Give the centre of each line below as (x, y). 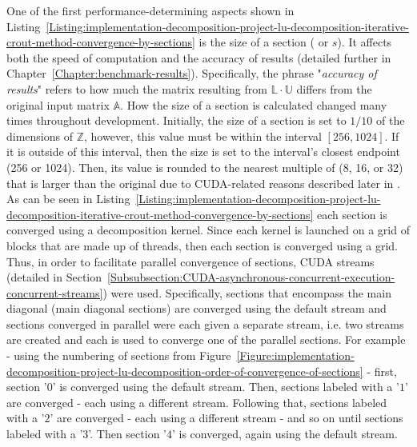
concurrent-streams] (55, 292)
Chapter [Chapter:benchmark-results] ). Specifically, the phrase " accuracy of (192, 73)
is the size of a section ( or (264, 42)
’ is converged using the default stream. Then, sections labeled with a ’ (226, 387)
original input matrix (58, 104)
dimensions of (40, 136)
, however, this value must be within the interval (203, 136)
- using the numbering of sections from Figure (119, 355)
